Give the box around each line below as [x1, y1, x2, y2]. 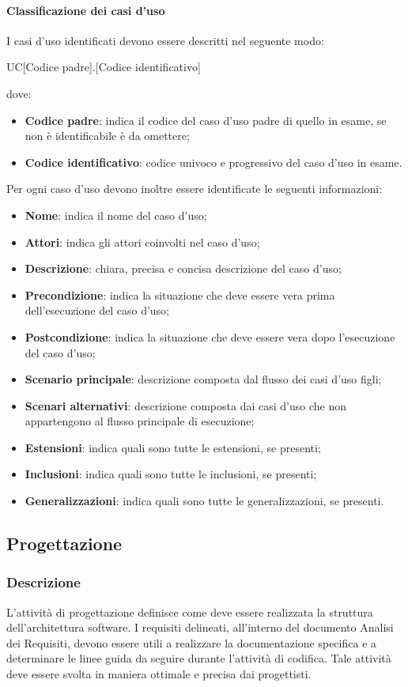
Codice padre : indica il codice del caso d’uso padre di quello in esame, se [25, 111, 387, 128]
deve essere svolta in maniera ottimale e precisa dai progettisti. [6, 666, 312, 682]
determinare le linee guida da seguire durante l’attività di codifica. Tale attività [6, 650, 391, 666]
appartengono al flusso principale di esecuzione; [25, 413, 255, 429]
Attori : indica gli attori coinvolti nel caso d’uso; [25, 233, 260, 250]
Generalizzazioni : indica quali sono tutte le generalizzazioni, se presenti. [25, 493, 384, 509]
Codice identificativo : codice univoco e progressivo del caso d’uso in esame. [25, 153, 402, 170]
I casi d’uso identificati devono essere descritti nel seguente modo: [6, 32, 324, 48]
